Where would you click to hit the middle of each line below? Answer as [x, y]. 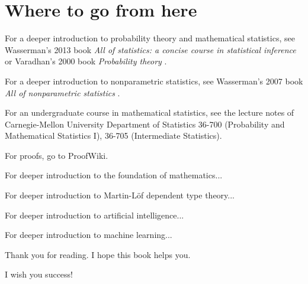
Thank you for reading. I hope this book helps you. [98, 254]
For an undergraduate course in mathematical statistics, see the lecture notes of [150, 112]
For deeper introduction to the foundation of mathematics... [114, 175]
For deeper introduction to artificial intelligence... [94, 215]
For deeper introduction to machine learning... [89, 235]
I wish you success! [39, 274]
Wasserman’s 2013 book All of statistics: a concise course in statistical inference [150, 49]
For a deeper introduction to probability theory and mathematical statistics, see [150, 38]
